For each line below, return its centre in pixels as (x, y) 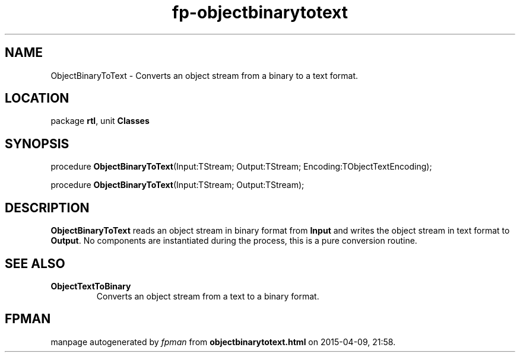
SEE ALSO (35, 263)
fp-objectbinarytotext (260, 12)
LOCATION (37, 98)
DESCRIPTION (47, 208)
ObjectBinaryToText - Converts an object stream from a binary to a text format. (204, 75)
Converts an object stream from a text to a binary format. (208, 296)
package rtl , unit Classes (100, 121)
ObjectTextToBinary (91, 286)
